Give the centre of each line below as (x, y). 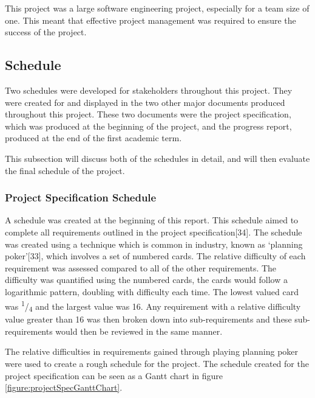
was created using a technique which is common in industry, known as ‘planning (154, 244)
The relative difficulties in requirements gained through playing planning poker (152, 351)
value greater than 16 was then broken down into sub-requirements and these (148, 319)
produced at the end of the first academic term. (93, 138)
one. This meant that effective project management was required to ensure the (151, 20)
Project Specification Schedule (81, 197)
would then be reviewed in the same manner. (139, 331)
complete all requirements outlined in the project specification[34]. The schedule (154, 232)
